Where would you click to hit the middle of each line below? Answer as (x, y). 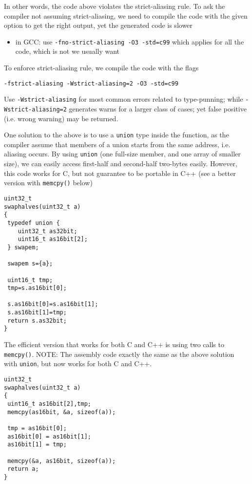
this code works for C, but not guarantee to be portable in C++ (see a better (120, 173)
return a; (23, 469)
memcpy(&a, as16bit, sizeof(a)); (62, 461)
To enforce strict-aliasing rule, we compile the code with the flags (101, 68)
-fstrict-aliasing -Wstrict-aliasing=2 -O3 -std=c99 (91, 83)
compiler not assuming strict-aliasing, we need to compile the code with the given (126, 15)
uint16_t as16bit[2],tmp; (49, 404)
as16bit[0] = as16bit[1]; (49, 436)
